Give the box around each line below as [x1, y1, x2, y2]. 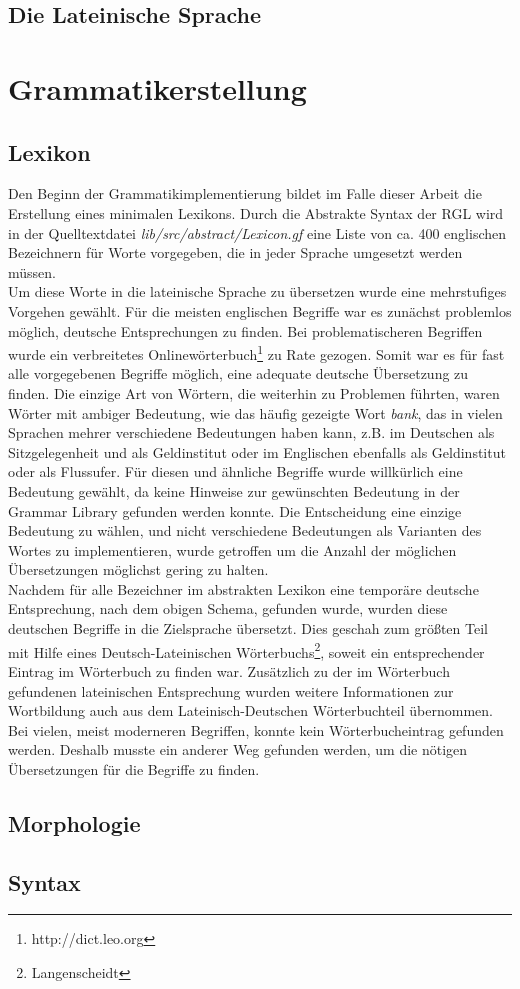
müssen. [8, 261, 56, 282]
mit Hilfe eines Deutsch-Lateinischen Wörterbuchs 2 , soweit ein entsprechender [8, 638, 485, 662]
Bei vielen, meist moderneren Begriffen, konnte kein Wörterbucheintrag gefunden [8, 719, 504, 740]
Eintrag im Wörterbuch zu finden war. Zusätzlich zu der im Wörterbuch [8, 660, 450, 681]
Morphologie [8, 807, 141, 838]
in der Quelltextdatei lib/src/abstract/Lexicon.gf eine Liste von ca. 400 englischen [8, 222, 507, 243]
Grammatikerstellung [8, 67, 307, 108]
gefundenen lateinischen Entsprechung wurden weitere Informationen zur [8, 680, 454, 701]
